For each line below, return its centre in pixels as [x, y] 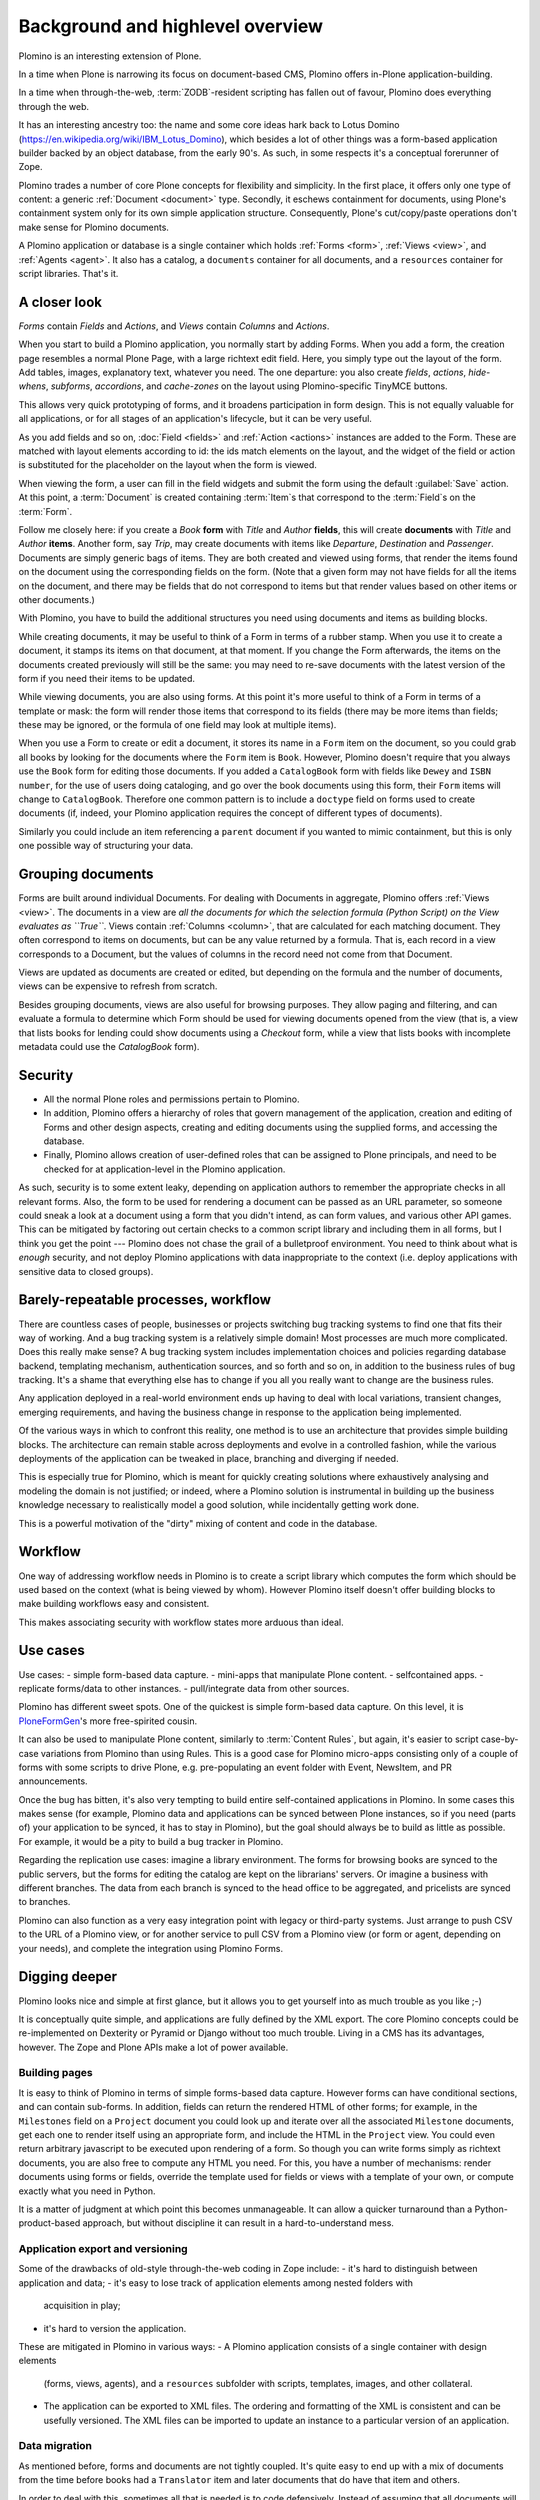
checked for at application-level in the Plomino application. [164, 1169]
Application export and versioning [103, 2249]
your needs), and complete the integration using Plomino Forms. [151, 1948]
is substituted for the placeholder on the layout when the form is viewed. [167, 465]
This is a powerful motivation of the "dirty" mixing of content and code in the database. [198, 1523]
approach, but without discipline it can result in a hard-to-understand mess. [238, 2223]
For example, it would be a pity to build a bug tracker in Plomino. [151, 1841]
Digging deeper [67, 1976]
